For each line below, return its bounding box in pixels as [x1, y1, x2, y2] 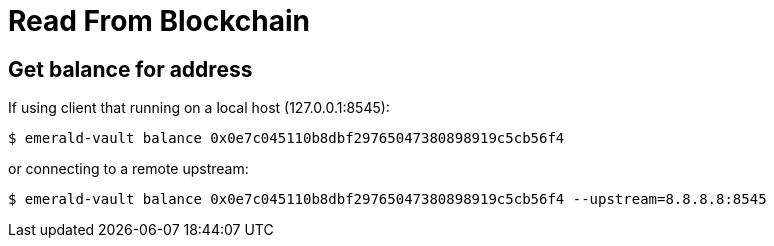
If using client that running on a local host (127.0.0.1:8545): [8, 99, 390, 117]
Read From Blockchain [8, 4, 311, 38]
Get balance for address [8, 56, 253, 82]
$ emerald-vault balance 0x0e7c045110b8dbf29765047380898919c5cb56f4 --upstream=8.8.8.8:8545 [8, 191, 767, 208]
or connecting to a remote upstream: [8, 160, 249, 178]
